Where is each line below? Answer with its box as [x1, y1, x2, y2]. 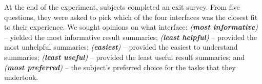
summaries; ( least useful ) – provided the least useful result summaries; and [4, 51, 245, 62]
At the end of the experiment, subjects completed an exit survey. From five [4, 2, 240, 12]
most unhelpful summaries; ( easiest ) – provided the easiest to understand [4, 41, 238, 52]
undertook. [4, 72, 38, 82]
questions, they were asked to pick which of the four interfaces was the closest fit [4, 11, 258, 22]
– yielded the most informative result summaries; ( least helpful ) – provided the [4, 31, 257, 42]
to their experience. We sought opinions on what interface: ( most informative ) [4, 22, 258, 32]
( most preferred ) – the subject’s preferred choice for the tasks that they [4, 61, 236, 72]
